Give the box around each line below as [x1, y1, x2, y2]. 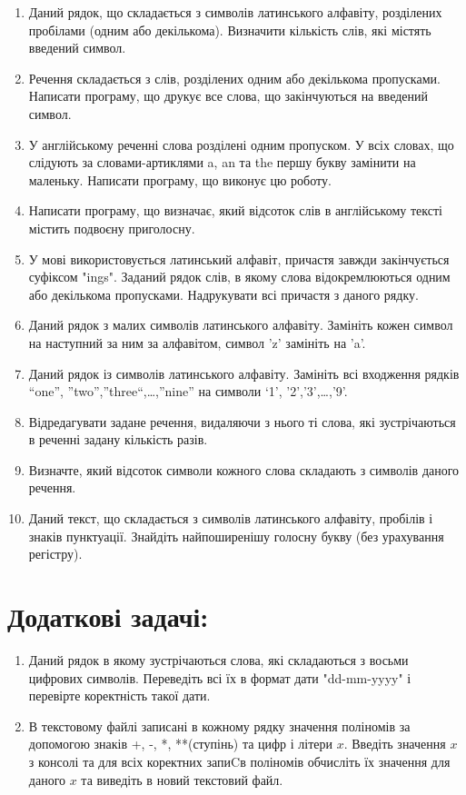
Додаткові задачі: [7, 598, 209, 635]
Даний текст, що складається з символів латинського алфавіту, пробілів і [28, 509, 433, 528]
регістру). [28, 544, 83, 563]
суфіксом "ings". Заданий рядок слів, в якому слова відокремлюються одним [28, 267, 451, 286]
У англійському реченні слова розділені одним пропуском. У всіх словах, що [28, 134, 454, 154]
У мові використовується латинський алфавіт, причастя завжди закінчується [28, 249, 450, 268]
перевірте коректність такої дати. [28, 686, 211, 705]
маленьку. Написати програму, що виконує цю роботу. [28, 170, 332, 189]
